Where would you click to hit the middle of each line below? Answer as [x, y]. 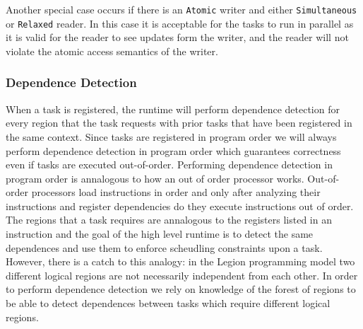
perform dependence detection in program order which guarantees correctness [173, 150]
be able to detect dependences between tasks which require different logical [168, 303]
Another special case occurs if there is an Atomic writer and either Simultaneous [181, 9]
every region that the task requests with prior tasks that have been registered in [179, 123]
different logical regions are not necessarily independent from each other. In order [182, 275]
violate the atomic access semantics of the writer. [112, 51]
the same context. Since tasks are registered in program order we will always [171, 136]
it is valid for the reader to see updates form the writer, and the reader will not [177, 37]
